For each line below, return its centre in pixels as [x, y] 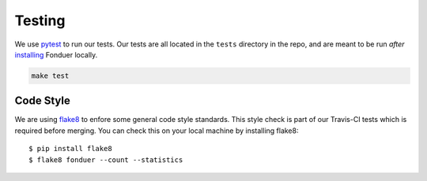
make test [50, 76]
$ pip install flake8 [70, 149]
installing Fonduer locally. [56, 54]
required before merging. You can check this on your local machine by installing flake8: [157, 131]
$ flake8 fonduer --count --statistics [106, 160]
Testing [40, 20]
